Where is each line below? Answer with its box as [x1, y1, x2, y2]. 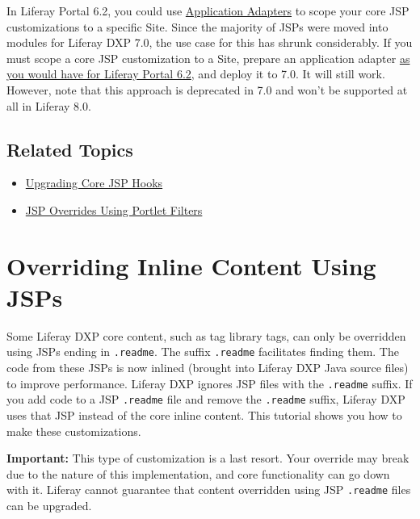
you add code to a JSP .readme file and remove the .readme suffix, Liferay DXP [6, 391, 405, 408]
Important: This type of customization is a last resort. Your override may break [6, 450, 409, 467]
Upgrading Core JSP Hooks [25, 174, 163, 191]
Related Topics [6, 136, 133, 161]
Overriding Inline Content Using [6, 249, 376, 282]
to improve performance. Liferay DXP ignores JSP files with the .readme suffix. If [6, 375, 413, 391]
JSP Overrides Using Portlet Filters [25, 201, 203, 218]
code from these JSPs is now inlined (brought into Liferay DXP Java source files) [6, 359, 409, 376]
